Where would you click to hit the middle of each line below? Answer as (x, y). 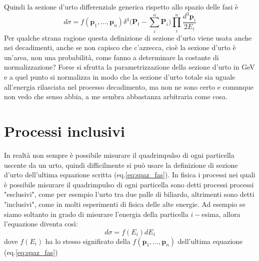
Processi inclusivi (64, 131)
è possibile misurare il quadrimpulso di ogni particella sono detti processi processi (129, 184)
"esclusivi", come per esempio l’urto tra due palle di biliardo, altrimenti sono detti (129, 194)
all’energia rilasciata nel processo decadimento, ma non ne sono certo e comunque (129, 86)
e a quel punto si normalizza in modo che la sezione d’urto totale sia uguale (120, 77)
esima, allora (221, 214)
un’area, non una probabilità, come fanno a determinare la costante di (111, 57)
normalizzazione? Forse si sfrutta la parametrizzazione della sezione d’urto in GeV (129, 67)
